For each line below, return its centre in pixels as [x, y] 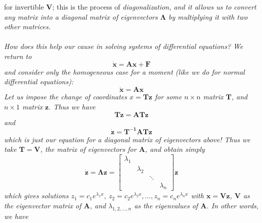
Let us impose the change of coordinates [65, 97]
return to [18, 56]
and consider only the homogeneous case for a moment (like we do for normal [124, 71]
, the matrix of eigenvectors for [88, 149]
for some [168, 97]
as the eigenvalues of [166, 205]
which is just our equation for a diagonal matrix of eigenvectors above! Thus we [127, 139]
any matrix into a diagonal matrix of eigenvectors [81, 16]
